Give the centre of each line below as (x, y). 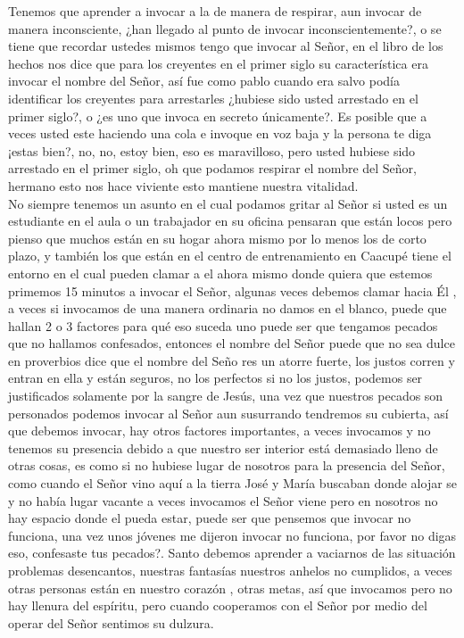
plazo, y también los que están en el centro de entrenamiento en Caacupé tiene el (230, 256)
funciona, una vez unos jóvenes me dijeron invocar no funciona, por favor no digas (232, 535)
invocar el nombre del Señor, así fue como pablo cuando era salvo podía (204, 81)
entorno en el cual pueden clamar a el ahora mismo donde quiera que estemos (220, 273)
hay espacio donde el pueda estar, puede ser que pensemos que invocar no (210, 518)
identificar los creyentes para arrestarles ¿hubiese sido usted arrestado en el (213, 98)
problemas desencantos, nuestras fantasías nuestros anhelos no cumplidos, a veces (230, 570)
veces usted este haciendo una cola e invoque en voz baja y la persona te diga (220, 133)
